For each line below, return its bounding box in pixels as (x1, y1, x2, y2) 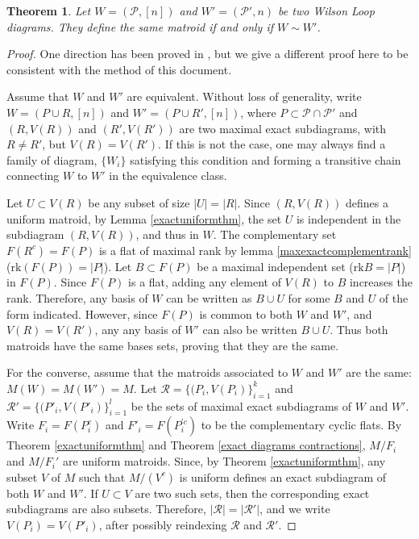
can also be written (202, 321, 297, 338)
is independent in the (296, 210, 401, 227)
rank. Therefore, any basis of (6, 289, 148, 306)
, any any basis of (94, 321, 181, 338)
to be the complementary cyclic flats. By (201, 416, 402, 433)
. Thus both (330, 321, 388, 338)
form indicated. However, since (6, 305, 158, 322)
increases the (349, 274, 413, 290)
